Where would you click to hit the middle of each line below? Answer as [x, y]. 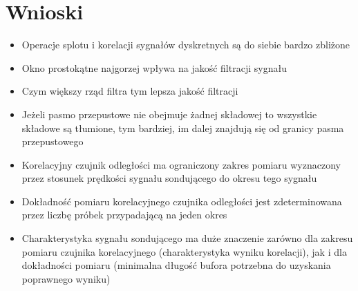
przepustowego [53, 141]
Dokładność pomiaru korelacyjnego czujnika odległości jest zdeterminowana [182, 201]
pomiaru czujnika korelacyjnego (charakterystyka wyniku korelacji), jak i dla [184, 251]
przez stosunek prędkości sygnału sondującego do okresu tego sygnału [169, 178]
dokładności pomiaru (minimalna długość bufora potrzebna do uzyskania [176, 265]
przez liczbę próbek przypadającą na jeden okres [124, 215]
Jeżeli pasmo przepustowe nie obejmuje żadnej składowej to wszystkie [169, 114]
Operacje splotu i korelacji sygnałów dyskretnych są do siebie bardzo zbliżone [186, 45]
